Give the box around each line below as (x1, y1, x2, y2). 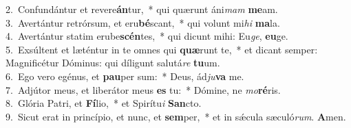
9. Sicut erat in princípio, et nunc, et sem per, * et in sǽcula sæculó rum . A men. (6, 109, 346, 123)
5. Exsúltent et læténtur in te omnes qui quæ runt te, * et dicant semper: (6, 42, 318, 56)
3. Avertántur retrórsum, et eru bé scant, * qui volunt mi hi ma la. (6, 15, 280, 29)
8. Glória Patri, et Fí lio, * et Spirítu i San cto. (6, 96, 202, 110)
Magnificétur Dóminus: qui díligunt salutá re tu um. (6, 55, 220, 70)
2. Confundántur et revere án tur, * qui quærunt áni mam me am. (6, 2, 278, 16)
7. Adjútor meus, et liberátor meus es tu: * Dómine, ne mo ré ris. (6, 82, 281, 97)
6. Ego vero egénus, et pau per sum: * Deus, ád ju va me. (6, 68, 244, 83)
